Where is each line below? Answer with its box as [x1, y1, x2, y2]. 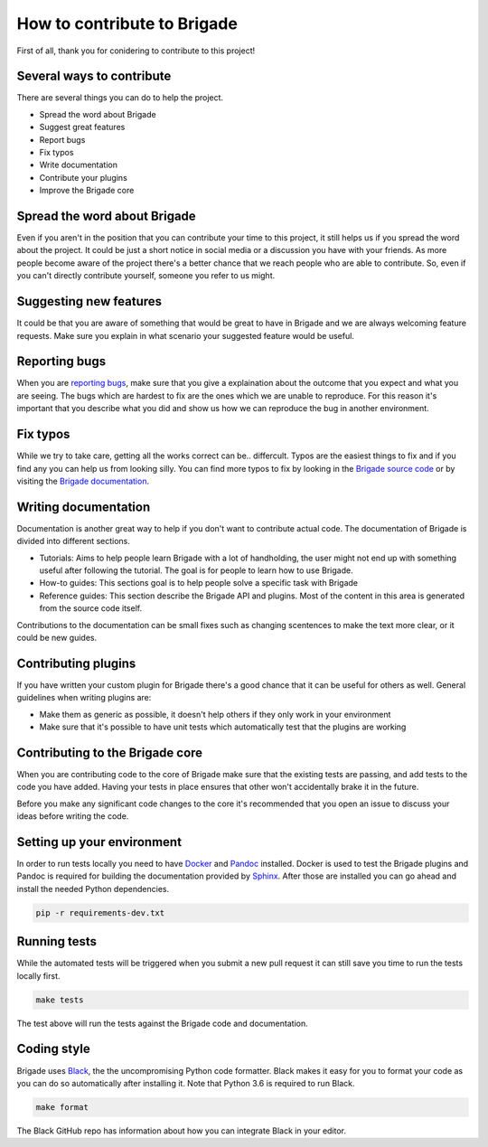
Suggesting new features [16, 294, 163, 309]
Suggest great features [39, 122, 126, 133]
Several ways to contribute [16, 69, 172, 84]
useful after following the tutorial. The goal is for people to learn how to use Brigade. [39, 565, 353, 576]
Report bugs [39, 134, 86, 145]
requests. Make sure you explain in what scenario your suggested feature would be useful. [16, 330, 354, 341]
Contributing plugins [16, 655, 136, 671]
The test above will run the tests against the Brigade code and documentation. [16, 1018, 308, 1029]
